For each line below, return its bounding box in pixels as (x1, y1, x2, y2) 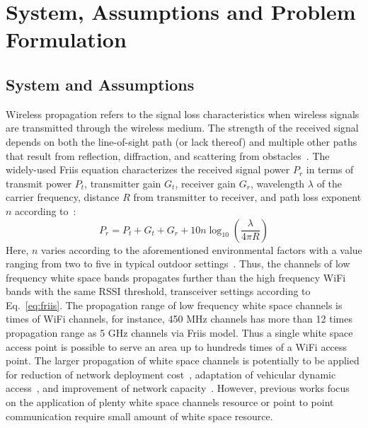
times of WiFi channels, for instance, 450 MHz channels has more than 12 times (6, 311, 352, 326)
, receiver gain (175, 175, 236, 190)
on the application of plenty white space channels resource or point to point (6, 395, 334, 410)
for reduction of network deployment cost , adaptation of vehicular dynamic (6, 366, 336, 381)
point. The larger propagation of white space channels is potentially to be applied (6, 353, 360, 368)
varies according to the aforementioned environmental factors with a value (41, 242, 362, 257)
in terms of (306, 162, 354, 177)
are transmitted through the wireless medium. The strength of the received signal (6, 120, 359, 135)
